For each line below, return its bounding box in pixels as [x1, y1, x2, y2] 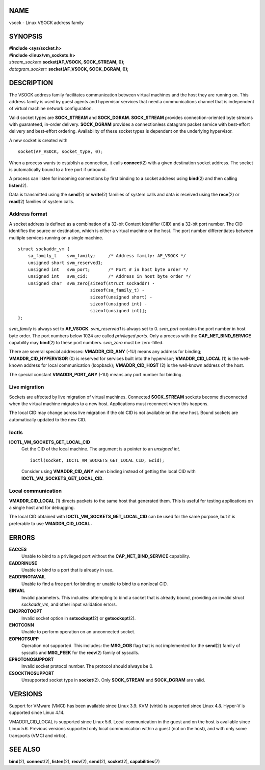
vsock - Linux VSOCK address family [9, 20, 84, 26]
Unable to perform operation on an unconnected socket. [21, 629, 135, 635]
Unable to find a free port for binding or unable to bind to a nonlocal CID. [21, 581, 168, 587]
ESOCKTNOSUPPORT [9, 670, 54, 676]
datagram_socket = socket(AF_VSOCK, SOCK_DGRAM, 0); [9, 66, 129, 72]
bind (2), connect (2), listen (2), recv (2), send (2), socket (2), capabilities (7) [9, 758, 160, 764]
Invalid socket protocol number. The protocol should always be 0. [21, 663, 154, 669]
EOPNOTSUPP [9, 636, 39, 642]
